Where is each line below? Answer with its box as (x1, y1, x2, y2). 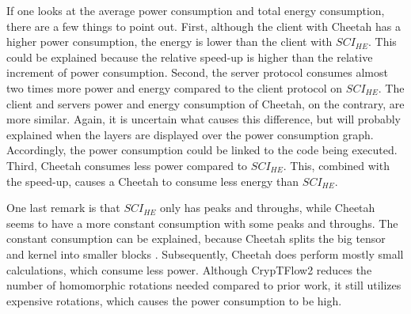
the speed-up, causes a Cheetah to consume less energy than (6, 172, 299, 189)
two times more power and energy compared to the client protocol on (6, 79, 343, 96)
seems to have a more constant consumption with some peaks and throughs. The (6, 214, 398, 231)
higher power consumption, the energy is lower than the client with (6, 33, 333, 50)
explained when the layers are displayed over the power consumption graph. (6, 126, 374, 142)
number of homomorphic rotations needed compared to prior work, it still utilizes (6, 277, 401, 293)
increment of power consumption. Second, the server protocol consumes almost (6, 64, 388, 81)
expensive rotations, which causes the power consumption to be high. (6, 292, 342, 308)
